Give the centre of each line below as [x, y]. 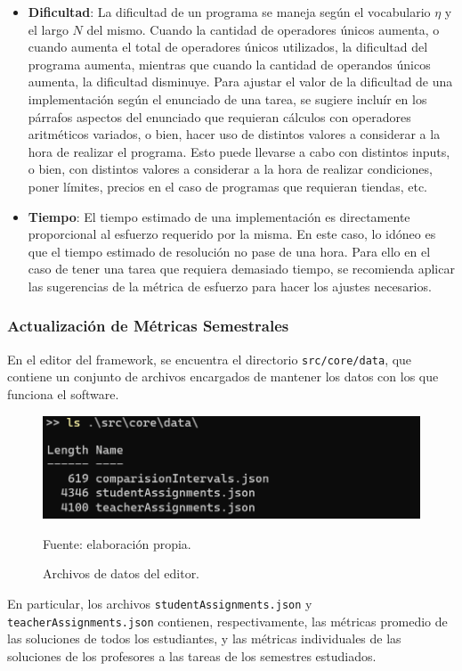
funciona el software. [63, 393]
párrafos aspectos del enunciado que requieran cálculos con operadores [219, 116]
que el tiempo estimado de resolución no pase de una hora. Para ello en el [229, 251]
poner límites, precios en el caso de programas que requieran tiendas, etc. [227, 186]
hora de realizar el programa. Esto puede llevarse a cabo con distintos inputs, [239, 151]
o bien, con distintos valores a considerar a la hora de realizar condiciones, [230, 169]
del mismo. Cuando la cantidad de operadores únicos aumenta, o [263, 29]
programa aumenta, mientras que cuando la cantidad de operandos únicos [229, 64]
